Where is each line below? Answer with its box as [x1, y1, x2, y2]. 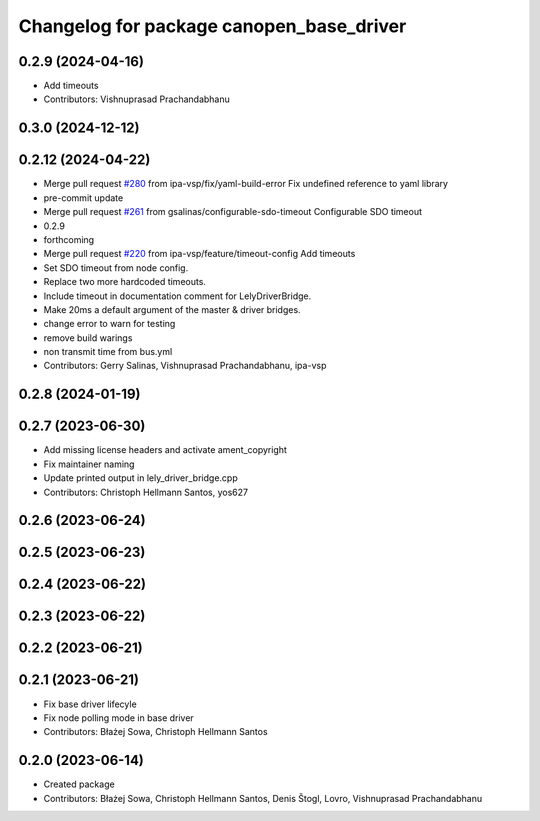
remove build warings [43, 331, 133, 344]
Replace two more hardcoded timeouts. [43, 276, 207, 288]
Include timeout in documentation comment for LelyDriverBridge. [43, 290, 312, 302]
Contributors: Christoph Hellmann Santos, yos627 [43, 486, 249, 498]
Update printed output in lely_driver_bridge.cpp [43, 472, 239, 484]
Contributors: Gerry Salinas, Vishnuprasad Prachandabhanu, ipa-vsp [43, 360, 327, 372]
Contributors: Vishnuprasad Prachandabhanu [43, 93, 230, 105]
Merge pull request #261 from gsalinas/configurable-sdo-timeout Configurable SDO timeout [43, 206, 423, 218]
